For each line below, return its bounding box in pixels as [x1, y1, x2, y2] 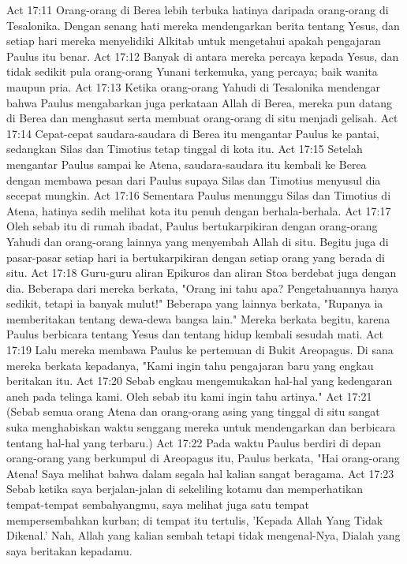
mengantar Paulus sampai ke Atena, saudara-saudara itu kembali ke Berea [6, 155, 367, 172]
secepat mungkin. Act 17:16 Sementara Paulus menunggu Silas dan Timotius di [6, 187, 391, 204]
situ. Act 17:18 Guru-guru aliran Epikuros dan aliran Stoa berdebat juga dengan [6, 264, 397, 281]
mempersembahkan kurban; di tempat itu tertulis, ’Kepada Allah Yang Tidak [6, 511, 383, 528]
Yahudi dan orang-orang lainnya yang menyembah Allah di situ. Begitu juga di [6, 233, 389, 249]
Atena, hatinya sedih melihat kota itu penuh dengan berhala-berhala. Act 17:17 [6, 202, 391, 219]
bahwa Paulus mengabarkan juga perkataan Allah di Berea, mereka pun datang [6, 94, 393, 110]
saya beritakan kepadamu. [6, 542, 133, 558]
